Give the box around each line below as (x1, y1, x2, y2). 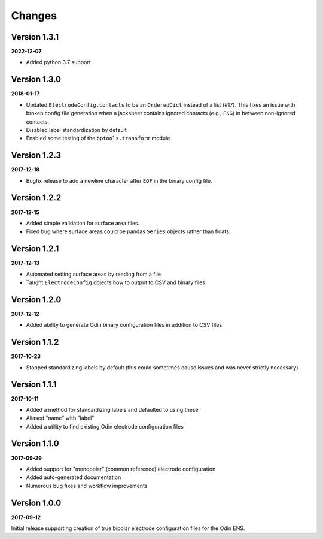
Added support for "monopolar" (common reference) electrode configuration (26, 465, 216, 472)
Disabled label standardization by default (26, 126, 127, 133)
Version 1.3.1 (11, 32, 59, 42)
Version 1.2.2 (11, 192, 62, 203)
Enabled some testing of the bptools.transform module (26, 135, 170, 142)
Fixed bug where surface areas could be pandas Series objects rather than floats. (26, 228, 231, 235)
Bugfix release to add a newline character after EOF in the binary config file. (26, 177, 212, 184)
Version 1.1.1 (11, 380, 57, 390)
